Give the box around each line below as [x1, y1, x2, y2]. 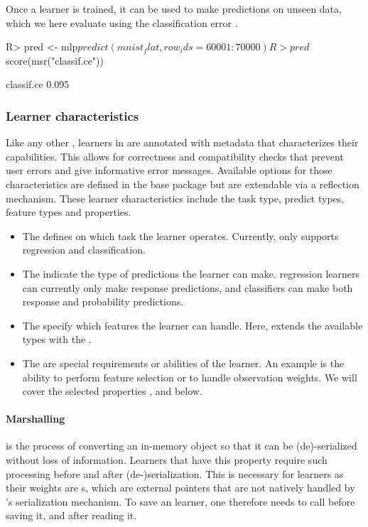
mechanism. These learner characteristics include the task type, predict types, [6, 190, 345, 205]
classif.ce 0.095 [6, 77, 70, 92]
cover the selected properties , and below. [22, 384, 202, 398]
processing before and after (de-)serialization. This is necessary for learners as [6, 466, 344, 481]
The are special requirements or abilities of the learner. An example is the [22, 355, 345, 370]
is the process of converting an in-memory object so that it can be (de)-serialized [6, 438, 357, 453]
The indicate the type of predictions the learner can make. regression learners [22, 266, 360, 281]
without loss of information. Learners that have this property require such [6, 452, 328, 467]
